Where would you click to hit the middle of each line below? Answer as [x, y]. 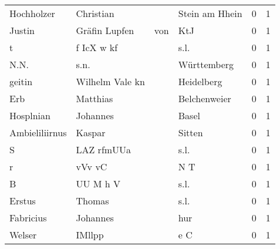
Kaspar [91, 132]
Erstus [23, 201]
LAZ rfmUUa [104, 149]
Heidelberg [200, 81]
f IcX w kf [97, 47]
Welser [23, 235]
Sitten [190, 132]
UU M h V [98, 184]
